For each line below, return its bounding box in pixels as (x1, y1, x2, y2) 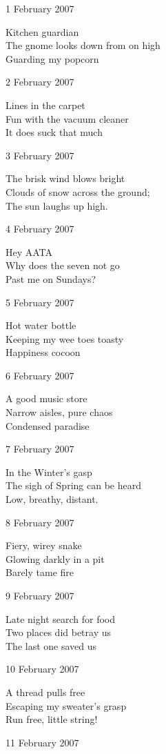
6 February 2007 (6, 368, 74, 382)
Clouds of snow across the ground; (6, 184, 150, 199)
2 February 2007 (6, 75, 74, 89)
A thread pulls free (6, 684, 85, 699)
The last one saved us (6, 638, 97, 653)
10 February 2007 (6, 662, 79, 676)
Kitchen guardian (6, 24, 79, 39)
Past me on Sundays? (6, 271, 96, 286)
